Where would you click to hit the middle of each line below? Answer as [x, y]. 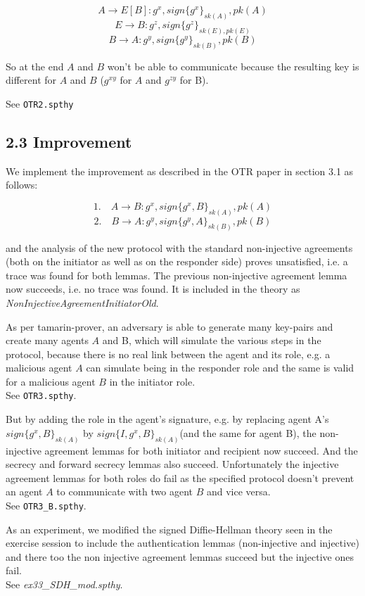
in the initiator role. [152, 381]
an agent [24, 492]
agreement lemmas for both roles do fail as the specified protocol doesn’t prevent [180, 477]
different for [31, 80]
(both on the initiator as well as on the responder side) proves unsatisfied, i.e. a [177, 261]
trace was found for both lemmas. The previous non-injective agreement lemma [177, 275]
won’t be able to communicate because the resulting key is [233, 66]
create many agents [47, 340]
